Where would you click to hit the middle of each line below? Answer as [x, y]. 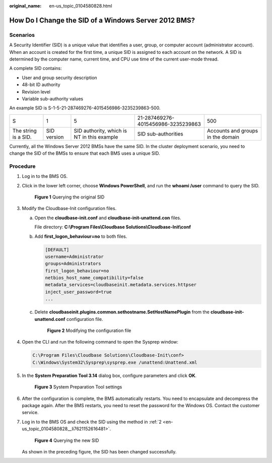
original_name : [25, 6]
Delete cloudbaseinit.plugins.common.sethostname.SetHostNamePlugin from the [122, 312]
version [55, 137]
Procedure [22, 166]
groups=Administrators [73, 264]
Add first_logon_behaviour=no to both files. [81, 236]
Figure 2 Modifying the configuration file [89, 330]
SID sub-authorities [160, 134]
